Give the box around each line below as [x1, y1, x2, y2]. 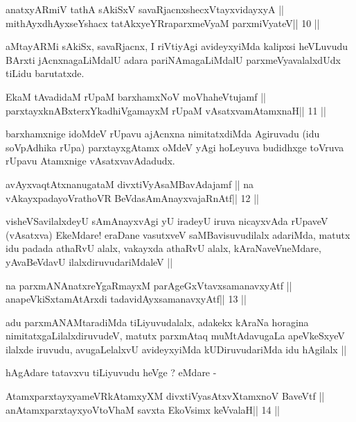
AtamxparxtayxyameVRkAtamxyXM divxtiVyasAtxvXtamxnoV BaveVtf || [6, 389, 325, 403]
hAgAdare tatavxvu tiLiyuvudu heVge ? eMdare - [6, 365, 217, 380]
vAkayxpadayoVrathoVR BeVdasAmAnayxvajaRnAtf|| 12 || [6, 190, 259, 205]
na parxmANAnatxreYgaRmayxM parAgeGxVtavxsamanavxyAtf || [6, 278, 292, 292]
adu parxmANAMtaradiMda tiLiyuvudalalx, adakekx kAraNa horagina [6, 314, 309, 329]
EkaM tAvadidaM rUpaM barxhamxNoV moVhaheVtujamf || [6, 89, 267, 103]
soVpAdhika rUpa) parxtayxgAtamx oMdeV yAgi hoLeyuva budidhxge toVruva [6, 140, 344, 154]
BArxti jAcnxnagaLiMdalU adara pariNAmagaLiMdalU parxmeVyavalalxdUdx [6, 52, 341, 67]
